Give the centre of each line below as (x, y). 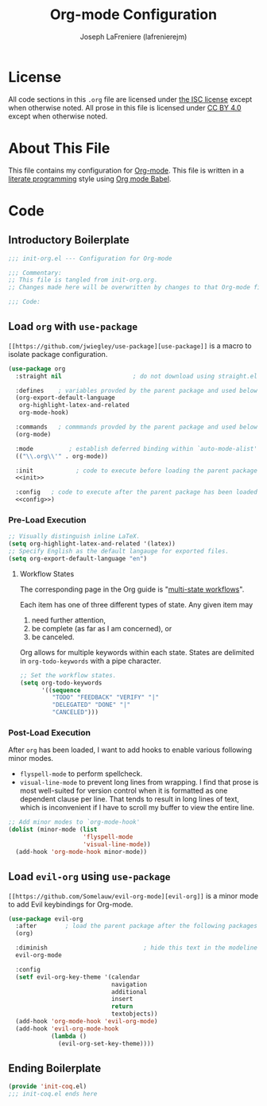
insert (122, 999)
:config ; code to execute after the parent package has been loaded (137, 492)
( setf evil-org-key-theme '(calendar (78, 977)
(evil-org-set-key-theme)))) (106, 1043)
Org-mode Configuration (133, 15)
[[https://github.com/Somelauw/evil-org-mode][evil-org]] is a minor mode (133, 895)
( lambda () (69, 1036)
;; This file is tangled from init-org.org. (83, 280)
